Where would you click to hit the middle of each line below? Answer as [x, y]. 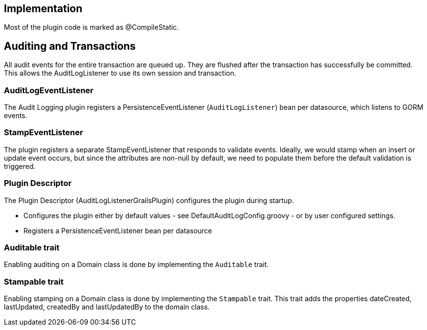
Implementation [43, 9]
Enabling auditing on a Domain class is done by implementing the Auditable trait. [137, 265]
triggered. [20, 166]
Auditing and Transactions [70, 46]
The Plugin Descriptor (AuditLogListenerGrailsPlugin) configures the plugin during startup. [149, 200]
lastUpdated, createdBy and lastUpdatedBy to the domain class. [107, 307]
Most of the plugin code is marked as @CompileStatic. [91, 27]
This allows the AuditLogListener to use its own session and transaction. [120, 73]
